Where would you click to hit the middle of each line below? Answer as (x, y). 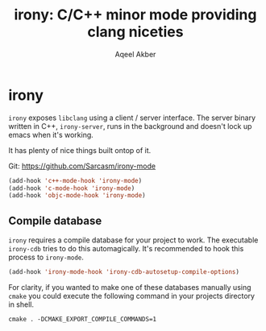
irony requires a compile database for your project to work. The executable (133, 240)
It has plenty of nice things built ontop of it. (80, 150)
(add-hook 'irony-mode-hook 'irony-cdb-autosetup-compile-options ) (124, 272)
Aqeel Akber (135, 54)
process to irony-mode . (46, 257)
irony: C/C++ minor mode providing (135, 15)
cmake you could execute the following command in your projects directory (132, 296)
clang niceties (135, 32)
